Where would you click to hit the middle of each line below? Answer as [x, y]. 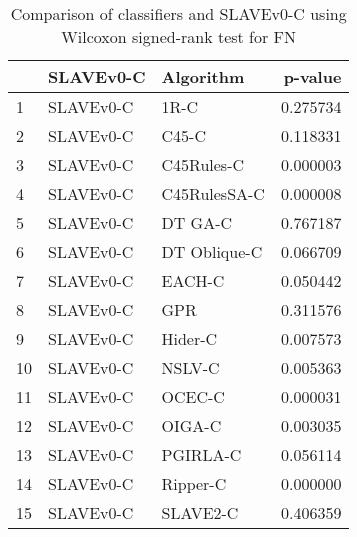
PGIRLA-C [201, 454]
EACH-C [193, 280]
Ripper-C [194, 483]
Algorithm [203, 76]
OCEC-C [193, 396]
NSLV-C [190, 367]
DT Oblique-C [212, 251]
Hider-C [189, 338]
